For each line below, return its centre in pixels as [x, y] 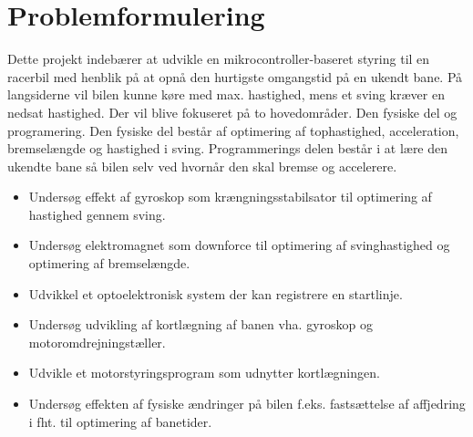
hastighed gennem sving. [97, 214]
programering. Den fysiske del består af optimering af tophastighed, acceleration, [233, 130]
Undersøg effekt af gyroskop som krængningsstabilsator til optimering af [230, 197]
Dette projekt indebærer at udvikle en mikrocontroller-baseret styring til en [219, 59]
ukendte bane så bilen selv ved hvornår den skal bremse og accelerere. [202, 166]
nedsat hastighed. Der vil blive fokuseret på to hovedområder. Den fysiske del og [232, 112]
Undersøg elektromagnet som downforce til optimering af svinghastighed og [239, 245]
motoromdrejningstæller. [97, 342]
